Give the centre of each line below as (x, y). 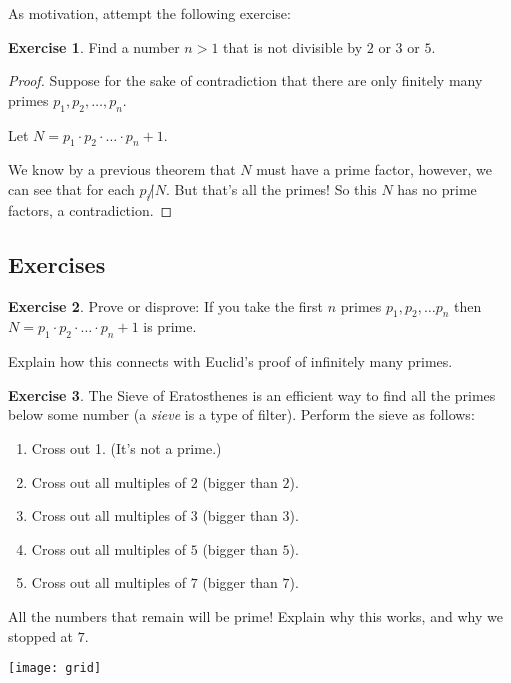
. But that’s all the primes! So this (271, 188)
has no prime (437, 188)
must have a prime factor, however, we (374, 169)
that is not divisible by (293, 46)
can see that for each (71, 188)
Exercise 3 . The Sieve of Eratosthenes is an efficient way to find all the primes (252, 394)
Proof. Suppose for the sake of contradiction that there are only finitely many (245, 80)
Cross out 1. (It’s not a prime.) (126, 447)
